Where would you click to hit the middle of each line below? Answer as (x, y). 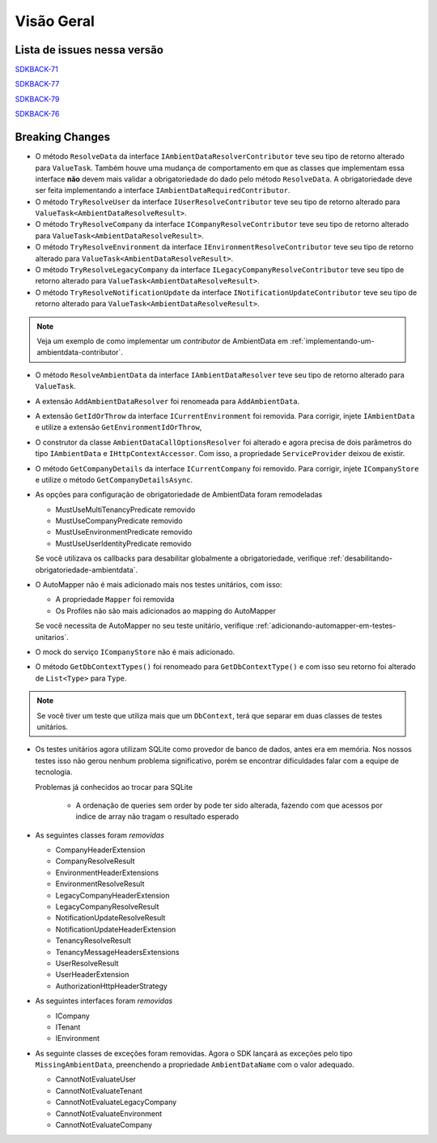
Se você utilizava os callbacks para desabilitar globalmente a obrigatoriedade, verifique (181, 558)
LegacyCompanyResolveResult (107, 906)
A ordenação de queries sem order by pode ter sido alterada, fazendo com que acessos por (229, 805)
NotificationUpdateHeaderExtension (116, 929)
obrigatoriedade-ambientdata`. (87, 569)
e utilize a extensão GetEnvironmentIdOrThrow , (119, 427)
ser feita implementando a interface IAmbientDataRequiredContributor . (163, 190)
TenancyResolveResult (93, 940)
